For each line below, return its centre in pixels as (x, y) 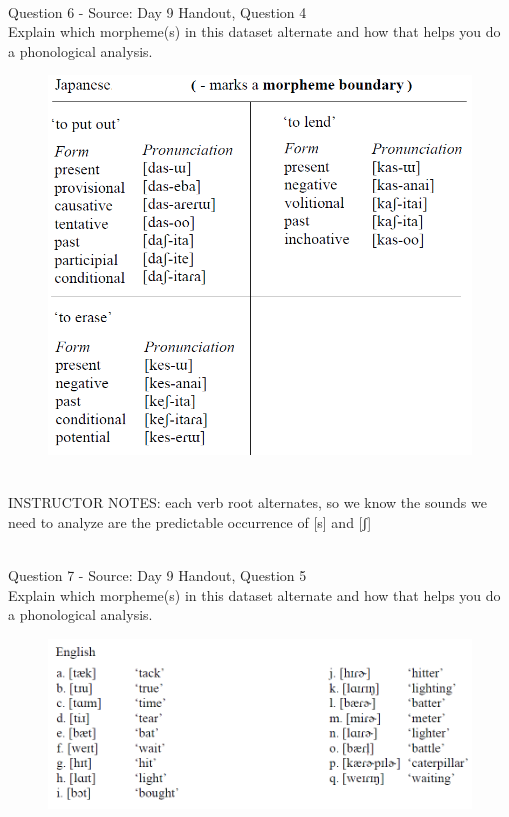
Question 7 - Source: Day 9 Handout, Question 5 (157, 575)
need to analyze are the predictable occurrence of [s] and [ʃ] (190, 521)
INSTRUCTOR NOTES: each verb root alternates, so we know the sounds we (247, 502)
